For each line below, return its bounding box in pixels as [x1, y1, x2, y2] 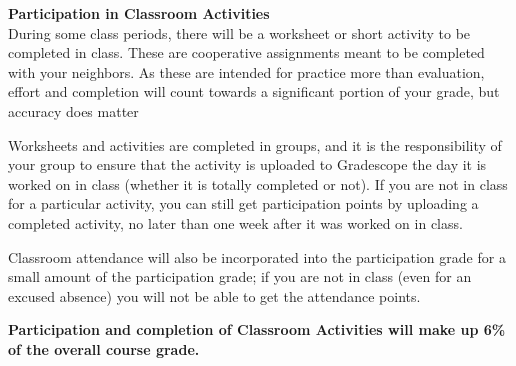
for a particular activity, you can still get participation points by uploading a [8, 193, 479, 214]
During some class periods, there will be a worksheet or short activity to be [8, 22, 471, 43]
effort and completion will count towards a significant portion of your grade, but [8, 81, 500, 102]
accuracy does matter [8, 100, 139, 121]
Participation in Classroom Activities [8, 3, 270, 23]
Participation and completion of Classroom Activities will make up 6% [8, 319, 506, 340]
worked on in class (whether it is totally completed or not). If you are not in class [8, 173, 508, 194]
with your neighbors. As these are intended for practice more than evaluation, [8, 61, 485, 82]
